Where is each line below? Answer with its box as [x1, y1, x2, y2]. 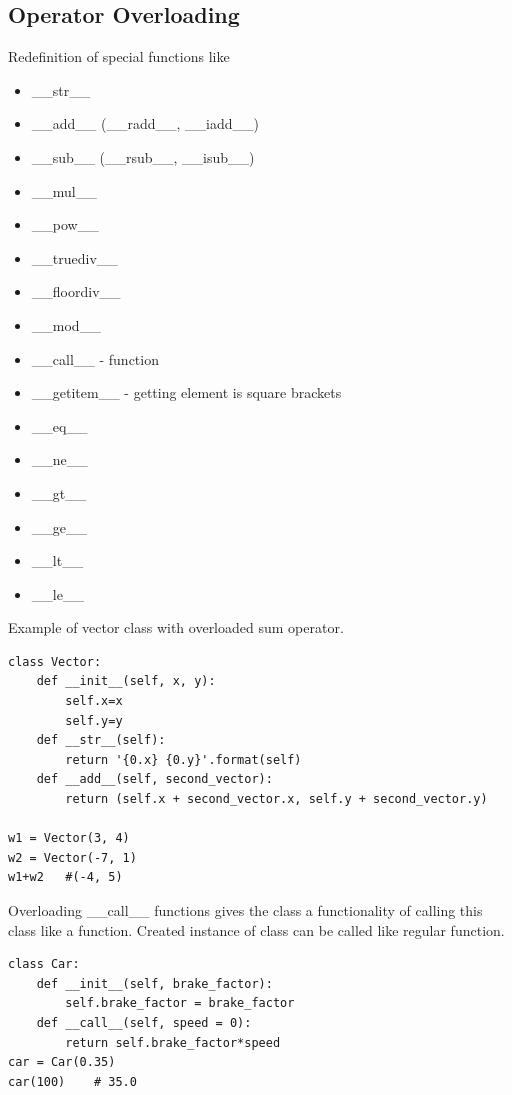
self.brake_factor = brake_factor [65, 996, 295, 1011]
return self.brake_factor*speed [65, 1035, 281, 1050]
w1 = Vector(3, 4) [8, 831, 130, 846]
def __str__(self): [36, 733, 166, 748]
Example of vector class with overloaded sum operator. [8, 617, 344, 638]
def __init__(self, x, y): [36, 674, 216, 689]
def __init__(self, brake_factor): [36, 976, 273, 991]
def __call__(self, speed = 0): [36, 1015, 252, 1030]
